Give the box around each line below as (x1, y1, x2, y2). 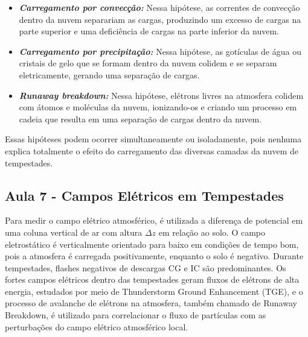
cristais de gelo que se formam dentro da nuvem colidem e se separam (19, 57, 277, 69)
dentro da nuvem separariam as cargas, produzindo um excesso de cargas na (19, 13, 301, 25)
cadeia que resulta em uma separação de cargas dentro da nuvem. (19, 112, 262, 125)
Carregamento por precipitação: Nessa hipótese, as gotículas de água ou (19, 45, 301, 57)
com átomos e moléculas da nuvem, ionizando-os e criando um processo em (19, 101, 297, 113)
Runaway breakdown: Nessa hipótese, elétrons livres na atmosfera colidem (19, 89, 304, 101)
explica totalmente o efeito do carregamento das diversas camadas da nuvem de (5, 144, 299, 157)
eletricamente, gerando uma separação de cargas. (19, 68, 200, 81)
